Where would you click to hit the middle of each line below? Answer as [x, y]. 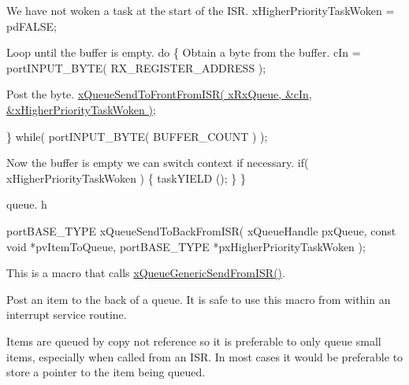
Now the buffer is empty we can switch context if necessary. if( [158, 163]
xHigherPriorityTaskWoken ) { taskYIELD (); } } [126, 178]
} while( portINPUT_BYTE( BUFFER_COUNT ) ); [137, 136]
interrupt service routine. [67, 315]
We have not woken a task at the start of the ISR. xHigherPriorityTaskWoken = [201, 10]
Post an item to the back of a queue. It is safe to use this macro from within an [199, 299]
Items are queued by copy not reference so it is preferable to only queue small [194, 341]
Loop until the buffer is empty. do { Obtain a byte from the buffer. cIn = [184, 52]
